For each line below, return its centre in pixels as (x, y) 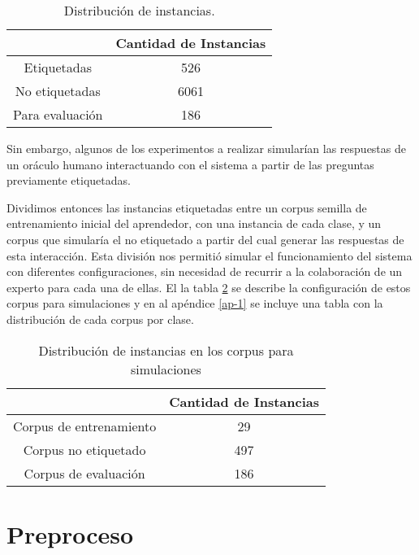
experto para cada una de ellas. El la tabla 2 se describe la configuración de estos (209, 287)
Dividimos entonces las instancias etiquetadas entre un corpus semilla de (187, 207)
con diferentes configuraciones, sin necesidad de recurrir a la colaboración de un (205, 271)
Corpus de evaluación (84, 473)
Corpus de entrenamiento (85, 426)
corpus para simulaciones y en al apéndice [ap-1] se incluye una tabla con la (195, 303)
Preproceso (70, 533)
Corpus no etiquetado (84, 449)
